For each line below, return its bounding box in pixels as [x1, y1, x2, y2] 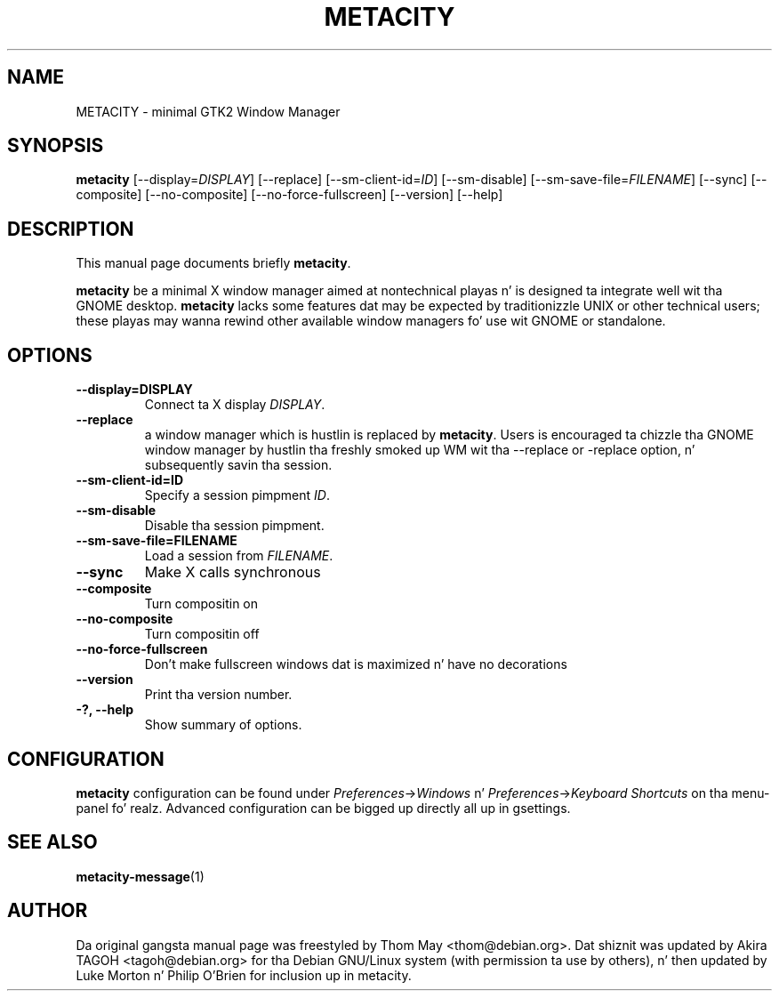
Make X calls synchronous [144, 563, 321, 582]
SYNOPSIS [7, 134, 104, 157]
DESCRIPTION [7, 217, 134, 240]
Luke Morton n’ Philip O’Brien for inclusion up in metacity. [76, 967, 412, 983]
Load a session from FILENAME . [144, 548, 333, 564]
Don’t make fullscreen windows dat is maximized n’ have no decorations [144, 656, 567, 672]
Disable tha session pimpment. [144, 518, 325, 534]
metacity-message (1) [76, 868, 205, 884]
